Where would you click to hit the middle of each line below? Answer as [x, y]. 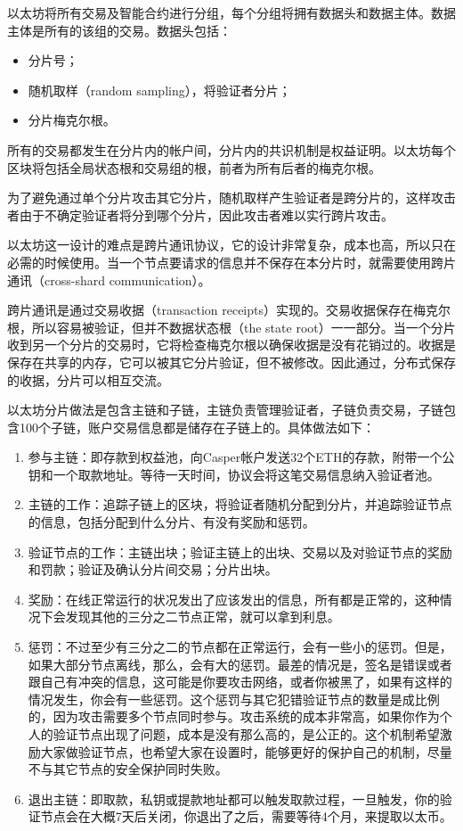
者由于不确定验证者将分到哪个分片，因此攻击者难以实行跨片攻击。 [200, 214]
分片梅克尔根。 [72, 120]
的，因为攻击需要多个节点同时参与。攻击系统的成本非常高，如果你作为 [234, 716]
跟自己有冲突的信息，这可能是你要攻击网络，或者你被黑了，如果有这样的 [240, 682]
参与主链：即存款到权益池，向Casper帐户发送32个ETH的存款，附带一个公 [241, 457]
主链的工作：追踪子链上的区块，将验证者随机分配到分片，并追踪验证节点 [240, 504]
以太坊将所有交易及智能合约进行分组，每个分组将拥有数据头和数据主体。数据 [231, 12]
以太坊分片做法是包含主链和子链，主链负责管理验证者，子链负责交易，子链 [225, 410]
